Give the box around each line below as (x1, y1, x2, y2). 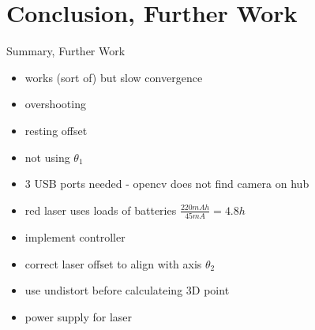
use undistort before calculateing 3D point (24, 282, 230, 298)
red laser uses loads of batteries (24, 201, 177, 218)
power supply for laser (24, 308, 133, 324)
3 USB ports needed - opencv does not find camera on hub (24, 175, 309, 192)
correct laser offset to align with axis (24, 255, 202, 272)
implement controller (24, 229, 126, 245)
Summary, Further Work (6, 43, 126, 59)
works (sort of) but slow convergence (24, 69, 203, 85)
